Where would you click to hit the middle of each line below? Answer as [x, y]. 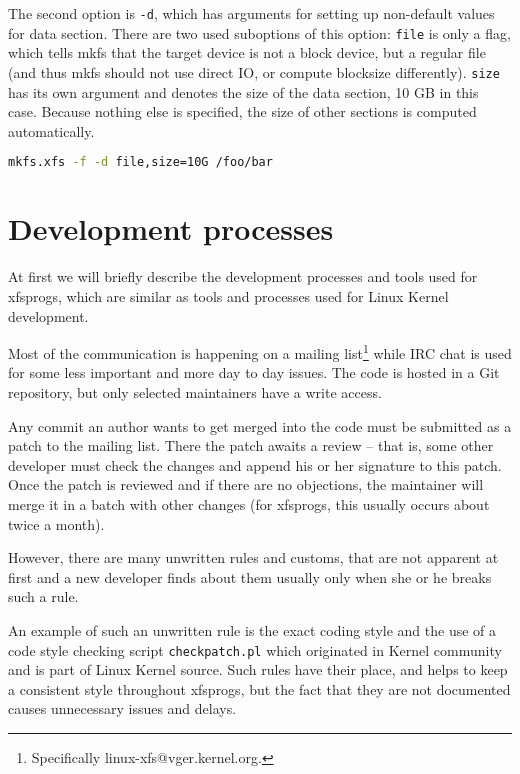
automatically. [51, 130]
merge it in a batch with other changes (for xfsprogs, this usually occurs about [249, 503]
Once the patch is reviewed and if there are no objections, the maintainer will [246, 484]
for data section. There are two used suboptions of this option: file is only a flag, [259, 32]
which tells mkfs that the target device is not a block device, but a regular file [247, 52]
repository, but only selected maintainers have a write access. [195, 391]
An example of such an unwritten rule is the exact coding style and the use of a [252, 629]
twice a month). [56, 523]
